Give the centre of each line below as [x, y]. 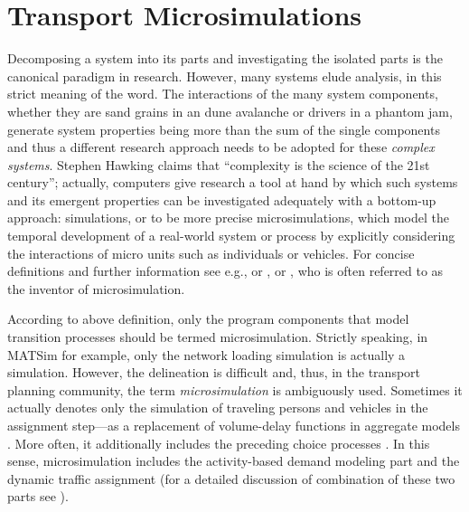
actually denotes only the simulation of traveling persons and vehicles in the [218, 408]
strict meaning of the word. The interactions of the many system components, [223, 94]
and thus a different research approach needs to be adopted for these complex [221, 147]
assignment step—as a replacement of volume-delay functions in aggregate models [234, 425]
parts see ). [38, 496]
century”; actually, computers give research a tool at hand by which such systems [233, 182]
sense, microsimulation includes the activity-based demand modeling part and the [234, 461]
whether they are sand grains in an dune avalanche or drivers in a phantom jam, [230, 111]
